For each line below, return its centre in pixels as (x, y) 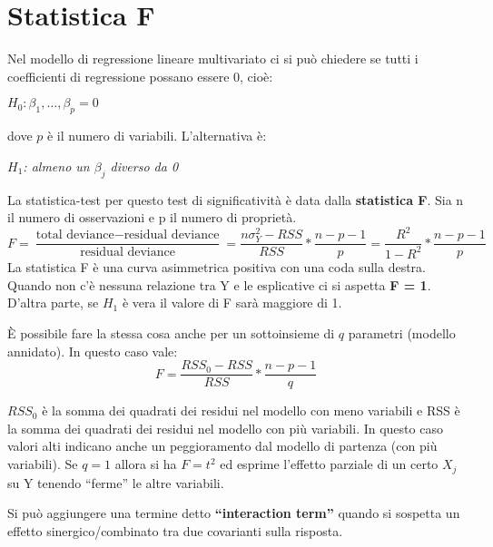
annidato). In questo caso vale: (93, 351)
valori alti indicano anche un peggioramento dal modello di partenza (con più (222, 446)
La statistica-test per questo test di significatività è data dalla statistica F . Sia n (236, 199)
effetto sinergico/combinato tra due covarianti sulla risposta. (175, 530)
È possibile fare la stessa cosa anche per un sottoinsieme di (171, 333)
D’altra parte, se (53, 303)
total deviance (75, 235)
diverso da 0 (144, 166)
